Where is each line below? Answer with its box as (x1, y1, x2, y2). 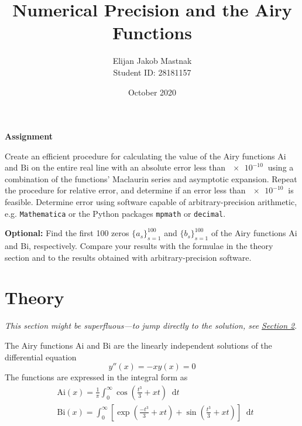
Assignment (5, 130, 53, 142)
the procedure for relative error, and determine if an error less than (5, 184, 246, 196)
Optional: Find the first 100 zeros (5, 227, 129, 239)
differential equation (5, 350, 77, 363)
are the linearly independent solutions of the (113, 339, 272, 352)
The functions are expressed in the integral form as (5, 371, 188, 383)
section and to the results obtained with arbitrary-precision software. (5, 251, 252, 263)
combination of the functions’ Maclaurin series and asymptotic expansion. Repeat (5, 172, 297, 185)
